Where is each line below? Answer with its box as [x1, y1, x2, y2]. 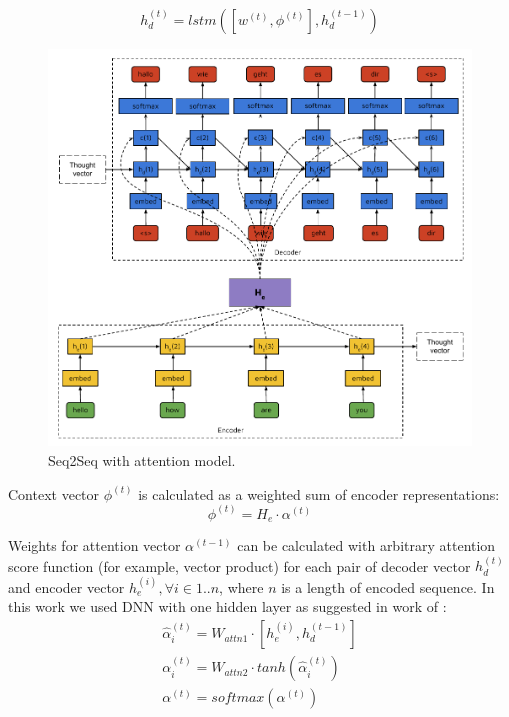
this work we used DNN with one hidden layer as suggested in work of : [8, 596, 447, 617]
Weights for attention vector [8, 535, 181, 556]
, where [219, 576, 264, 597]
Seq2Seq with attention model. [48, 450, 236, 470]
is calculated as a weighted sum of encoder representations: [138, 483, 500, 504]
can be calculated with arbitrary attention [237, 535, 496, 556]
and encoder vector [8, 576, 125, 597]
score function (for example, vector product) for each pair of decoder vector [8, 555, 471, 576]
